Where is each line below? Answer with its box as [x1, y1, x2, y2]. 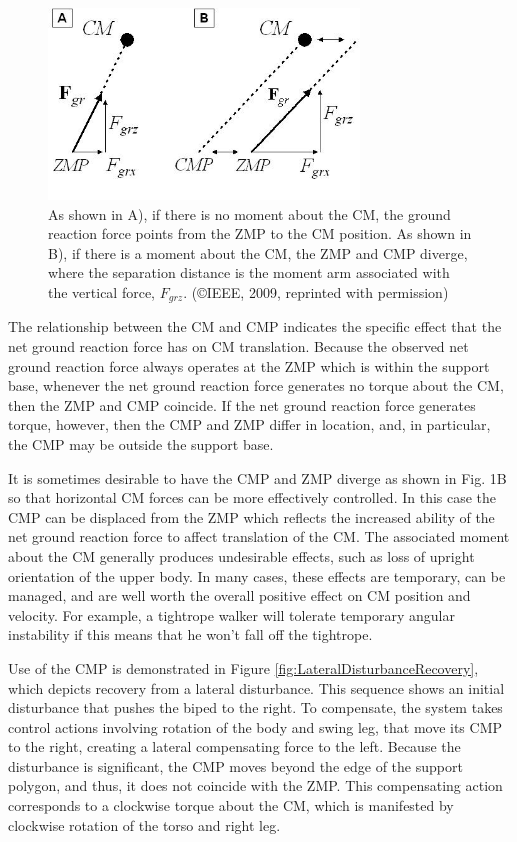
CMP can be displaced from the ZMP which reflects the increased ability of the [8, 506, 495, 527]
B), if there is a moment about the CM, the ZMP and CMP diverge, [48, 242, 468, 263]
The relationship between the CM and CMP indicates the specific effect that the [8, 316, 502, 337]
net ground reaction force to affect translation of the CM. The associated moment [8, 526, 510, 547]
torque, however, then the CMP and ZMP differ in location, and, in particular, [8, 414, 491, 435]
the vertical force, [48, 281, 156, 302]
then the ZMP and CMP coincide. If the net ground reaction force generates [8, 394, 476, 415]
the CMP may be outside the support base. [8, 433, 274, 454]
